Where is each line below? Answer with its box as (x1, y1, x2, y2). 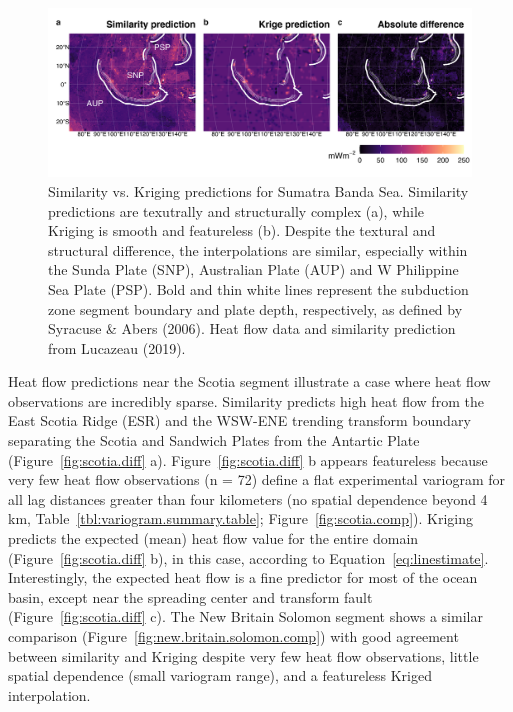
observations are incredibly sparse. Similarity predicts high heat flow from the (8, 390, 484, 411)
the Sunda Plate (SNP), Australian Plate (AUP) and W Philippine (48, 259, 459, 280)
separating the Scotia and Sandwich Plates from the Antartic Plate (8, 430, 420, 451)
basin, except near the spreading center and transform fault (8, 586, 373, 607)
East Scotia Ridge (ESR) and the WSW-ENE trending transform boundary (8, 410, 471, 431)
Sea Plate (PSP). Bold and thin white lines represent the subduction (48, 278, 469, 299)
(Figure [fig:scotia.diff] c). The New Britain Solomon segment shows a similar (8, 606, 483, 627)
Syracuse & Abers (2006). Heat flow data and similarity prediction (48, 318, 456, 339)
